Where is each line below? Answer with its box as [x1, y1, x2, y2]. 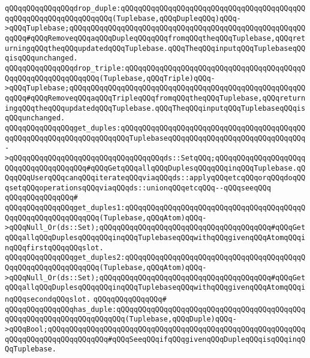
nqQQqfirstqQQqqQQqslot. [5, 243, 104, 252]
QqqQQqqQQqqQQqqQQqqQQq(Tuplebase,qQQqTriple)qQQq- [5, 74, 215, 83]
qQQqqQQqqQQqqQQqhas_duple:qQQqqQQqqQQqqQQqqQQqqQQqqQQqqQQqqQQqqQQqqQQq [5, 305, 306, 314]
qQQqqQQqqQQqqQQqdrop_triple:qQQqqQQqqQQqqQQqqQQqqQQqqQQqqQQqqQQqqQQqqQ [5, 63, 306, 72]
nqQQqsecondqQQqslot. [5, 295, 91, 304]
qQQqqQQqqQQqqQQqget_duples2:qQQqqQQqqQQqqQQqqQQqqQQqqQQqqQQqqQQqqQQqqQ [5, 253, 306, 262]
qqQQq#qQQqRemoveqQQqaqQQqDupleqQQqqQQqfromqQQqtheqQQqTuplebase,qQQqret [5, 34, 306, 43]
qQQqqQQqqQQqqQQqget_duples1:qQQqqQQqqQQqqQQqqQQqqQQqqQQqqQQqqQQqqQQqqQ [5, 204, 306, 213]
